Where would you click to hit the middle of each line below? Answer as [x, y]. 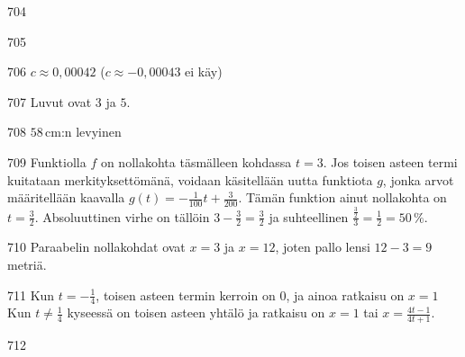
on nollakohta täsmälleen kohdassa [196, 161]
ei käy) [204, 71]
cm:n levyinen [83, 132]
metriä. [27, 264]
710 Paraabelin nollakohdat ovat [96, 247]
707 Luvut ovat [50, 101]
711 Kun [31, 295]
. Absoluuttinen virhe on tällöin [122, 216]
